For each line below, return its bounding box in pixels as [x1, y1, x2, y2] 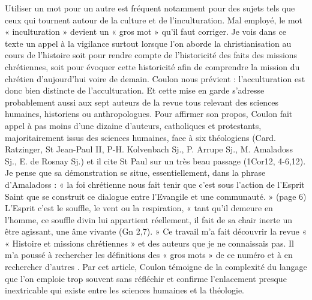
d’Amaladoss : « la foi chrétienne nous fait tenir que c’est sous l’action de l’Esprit [5, 178, 305, 190]
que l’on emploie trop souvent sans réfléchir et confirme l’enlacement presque [5, 272, 287, 284]
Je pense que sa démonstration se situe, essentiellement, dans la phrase [5, 166, 266, 179]
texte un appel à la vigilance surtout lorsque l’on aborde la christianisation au [5, 37, 292, 49]
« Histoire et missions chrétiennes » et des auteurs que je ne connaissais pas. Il [5, 236, 294, 249]
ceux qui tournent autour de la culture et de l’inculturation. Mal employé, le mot [5, 13, 303, 26]
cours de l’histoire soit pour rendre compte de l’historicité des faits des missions [5, 49, 298, 61]
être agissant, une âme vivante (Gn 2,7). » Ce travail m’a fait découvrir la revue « [5, 225, 307, 238]
